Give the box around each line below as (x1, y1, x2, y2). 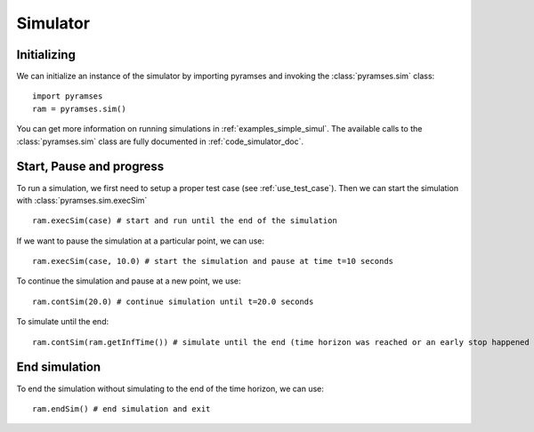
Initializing (16, 47, 76, 62)
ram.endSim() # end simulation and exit (32, 404, 211, 413)
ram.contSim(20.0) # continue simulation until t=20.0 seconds (32, 296, 314, 307)
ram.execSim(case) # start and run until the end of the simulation (32, 216, 337, 226)
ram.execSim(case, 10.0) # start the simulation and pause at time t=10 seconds (32, 256, 394, 267)
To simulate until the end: (16, 316, 109, 327)
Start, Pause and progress (16, 159, 165, 174)
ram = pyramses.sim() (32, 103, 126, 114)
